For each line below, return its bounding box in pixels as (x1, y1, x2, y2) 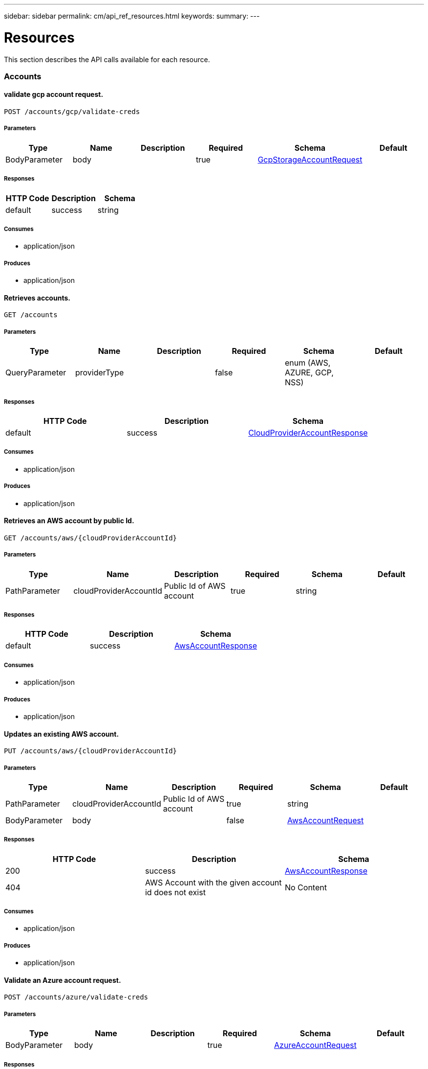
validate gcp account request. (4, 90, 104, 99)
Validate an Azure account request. (4, 976, 121, 984)
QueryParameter (5, 368, 66, 378)
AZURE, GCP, (284, 368, 334, 378)
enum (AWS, (284, 358, 331, 368)
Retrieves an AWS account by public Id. (4, 516, 134, 525)
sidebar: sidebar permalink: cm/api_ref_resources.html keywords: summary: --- (4, 12, 260, 20)
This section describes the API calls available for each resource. (4, 55, 210, 64)
